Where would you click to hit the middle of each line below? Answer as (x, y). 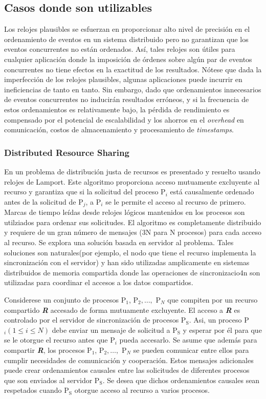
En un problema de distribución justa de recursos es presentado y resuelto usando (132, 171)
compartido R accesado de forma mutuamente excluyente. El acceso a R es (122, 310)
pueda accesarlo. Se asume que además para (188, 340)
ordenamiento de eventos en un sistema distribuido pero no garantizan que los (126, 39)
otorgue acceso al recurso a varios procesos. (142, 390)
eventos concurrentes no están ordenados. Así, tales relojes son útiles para (120, 49)
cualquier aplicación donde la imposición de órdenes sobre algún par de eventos (128, 59)
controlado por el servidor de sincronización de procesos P (95, 320)
